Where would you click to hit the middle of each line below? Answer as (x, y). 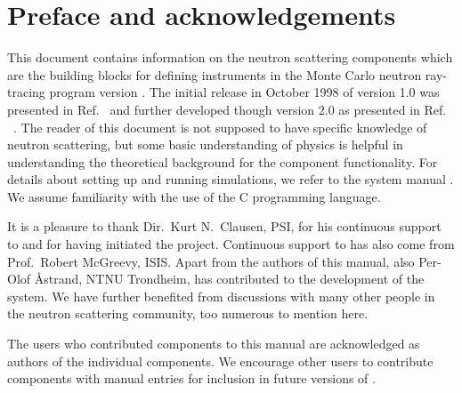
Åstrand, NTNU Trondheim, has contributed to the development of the (229, 279)
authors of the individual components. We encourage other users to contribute (220, 361)
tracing (26, 92)
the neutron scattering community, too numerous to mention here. (188, 313)
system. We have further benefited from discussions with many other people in (221, 296)
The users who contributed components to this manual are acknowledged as (214, 344)
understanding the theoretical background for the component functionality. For (223, 161)
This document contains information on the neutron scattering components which (230, 57)
